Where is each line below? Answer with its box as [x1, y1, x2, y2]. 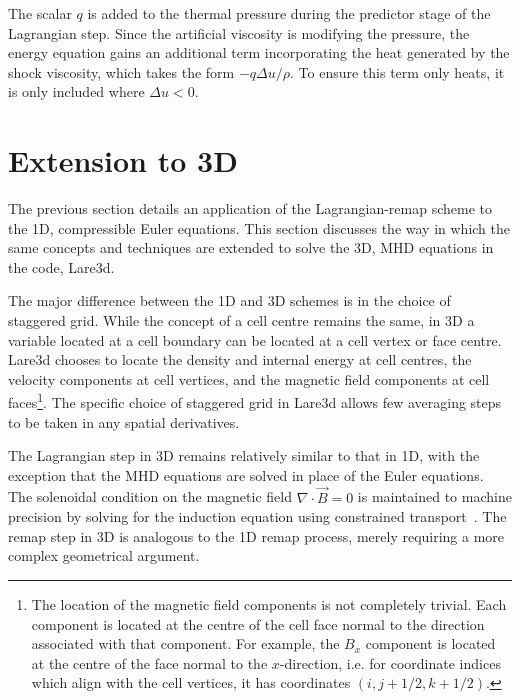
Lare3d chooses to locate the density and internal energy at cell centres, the [8, 349, 472, 370]
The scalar [8, 3, 72, 23]
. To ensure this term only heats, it [290, 61, 505, 82]
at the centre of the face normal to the [31, 652, 268, 673]
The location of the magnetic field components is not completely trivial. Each [31, 594, 507, 615]
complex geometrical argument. [8, 545, 200, 566]
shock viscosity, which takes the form [8, 61, 235, 82]
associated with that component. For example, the [31, 633, 340, 654]
